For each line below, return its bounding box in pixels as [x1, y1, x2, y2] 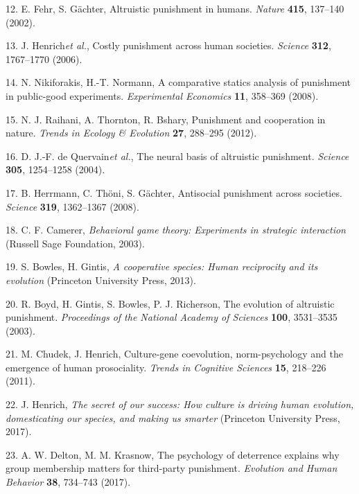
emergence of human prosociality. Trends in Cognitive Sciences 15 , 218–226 [6, 360, 326, 374]
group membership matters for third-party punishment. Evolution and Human [6, 461, 338, 475]
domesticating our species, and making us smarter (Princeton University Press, [6, 410, 340, 425]
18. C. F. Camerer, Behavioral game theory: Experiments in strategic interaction [6, 222, 346, 237]
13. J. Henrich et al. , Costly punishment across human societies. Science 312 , [6, 38, 331, 53]
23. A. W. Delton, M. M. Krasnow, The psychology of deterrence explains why [6, 447, 340, 461]
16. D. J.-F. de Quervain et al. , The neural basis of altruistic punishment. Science [6, 148, 349, 163]
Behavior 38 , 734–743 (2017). [6, 475, 131, 489]
